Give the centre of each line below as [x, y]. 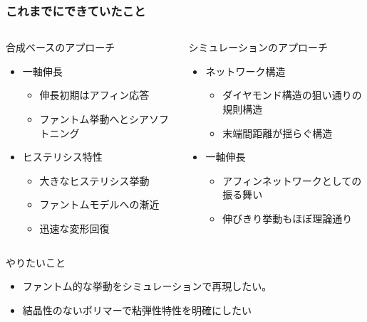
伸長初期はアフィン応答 [94, 95]
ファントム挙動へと [84, 119]
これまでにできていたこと [76, 10]
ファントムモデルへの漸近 [99, 204]
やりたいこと [36, 262]
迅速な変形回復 [74, 228]
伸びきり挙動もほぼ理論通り [288, 218]
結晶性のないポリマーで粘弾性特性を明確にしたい [137, 310]
